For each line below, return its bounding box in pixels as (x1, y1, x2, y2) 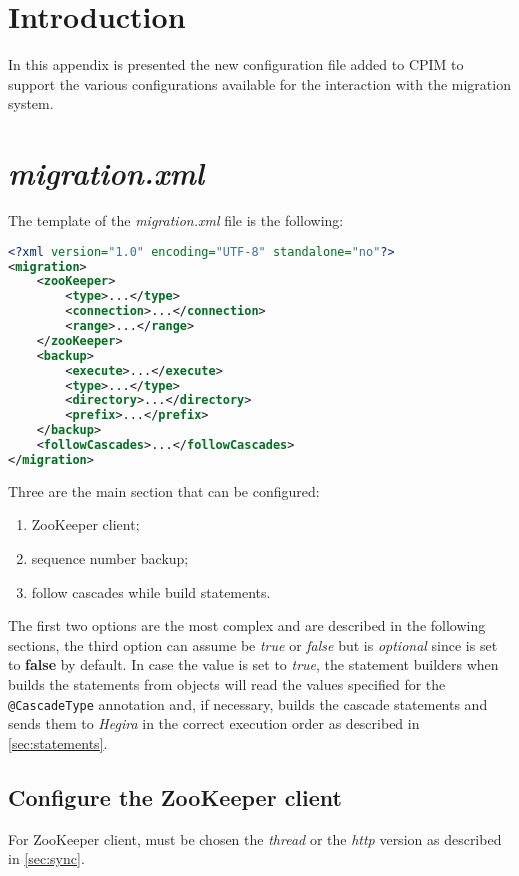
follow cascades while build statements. (31, 581, 271, 602)
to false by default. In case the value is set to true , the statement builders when (8, 654, 499, 675)
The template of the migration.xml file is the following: (8, 210, 344, 231)
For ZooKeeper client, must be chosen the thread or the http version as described (8, 828, 502, 849)
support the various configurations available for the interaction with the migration (8, 73, 511, 94)
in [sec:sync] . (8, 848, 85, 869)
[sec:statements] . (8, 732, 108, 753)
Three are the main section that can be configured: (8, 480, 320, 501)
